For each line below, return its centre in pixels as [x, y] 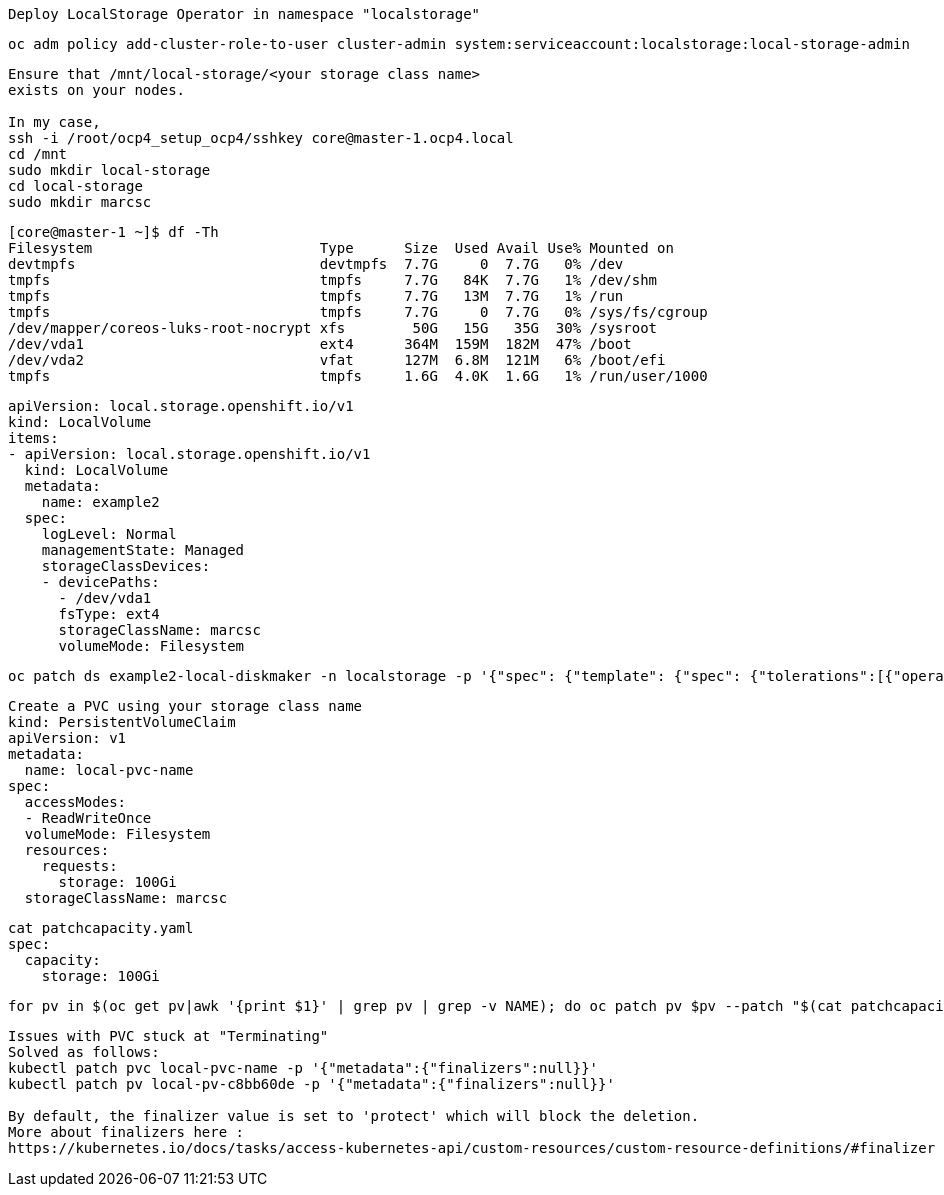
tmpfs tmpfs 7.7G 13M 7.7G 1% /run [316, 296]
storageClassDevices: [126, 566]
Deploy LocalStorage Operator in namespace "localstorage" [244, 14]
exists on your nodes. [97, 90]
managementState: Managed [143, 550]
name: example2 [100, 502]
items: [33, 438]
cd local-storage [75, 186]
